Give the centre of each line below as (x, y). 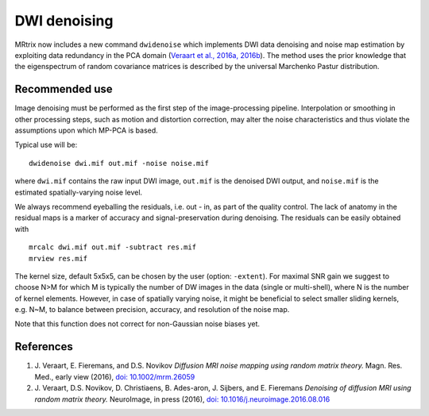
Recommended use (64, 89)
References (44, 347)
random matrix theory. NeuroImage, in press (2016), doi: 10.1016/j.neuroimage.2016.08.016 (182, 399)
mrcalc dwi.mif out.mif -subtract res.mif (113, 247)
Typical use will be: (46, 145)
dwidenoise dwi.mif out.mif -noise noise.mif (119, 163)
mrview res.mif (58, 258)
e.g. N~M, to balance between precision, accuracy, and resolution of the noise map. (152, 310)
